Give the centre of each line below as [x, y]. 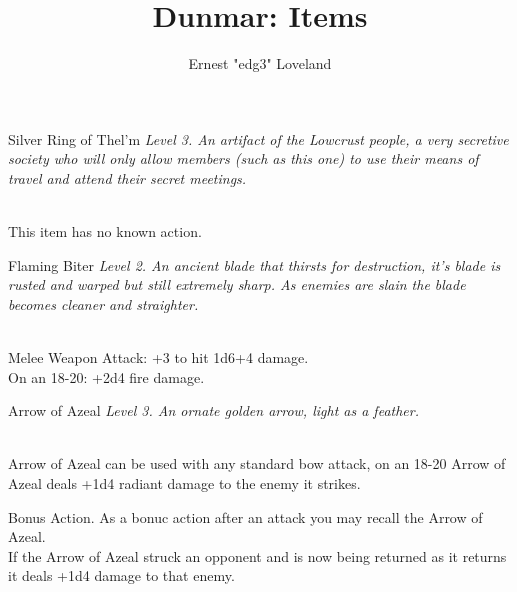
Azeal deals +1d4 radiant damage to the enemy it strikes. [184, 483]
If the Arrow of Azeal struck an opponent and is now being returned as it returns [257, 555]
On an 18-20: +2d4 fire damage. [106, 376]
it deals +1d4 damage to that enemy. [121, 575]
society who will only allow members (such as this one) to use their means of [243, 158]
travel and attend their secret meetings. [127, 177]
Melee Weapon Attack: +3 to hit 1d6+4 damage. [158, 357]
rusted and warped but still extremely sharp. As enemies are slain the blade [237, 284]
